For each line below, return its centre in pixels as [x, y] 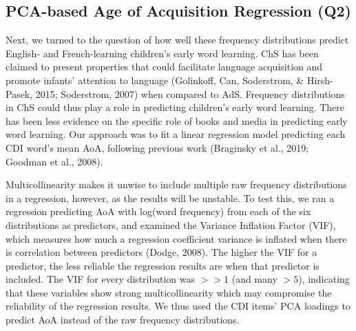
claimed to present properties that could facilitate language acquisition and [164, 67]
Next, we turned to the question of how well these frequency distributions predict [177, 40]
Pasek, [19, 93]
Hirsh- [320, 80]
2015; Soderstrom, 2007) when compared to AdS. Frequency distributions [190, 93]
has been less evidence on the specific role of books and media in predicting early [177, 120]
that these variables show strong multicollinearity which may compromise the [169, 292]
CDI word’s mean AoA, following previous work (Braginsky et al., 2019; [157, 147]
